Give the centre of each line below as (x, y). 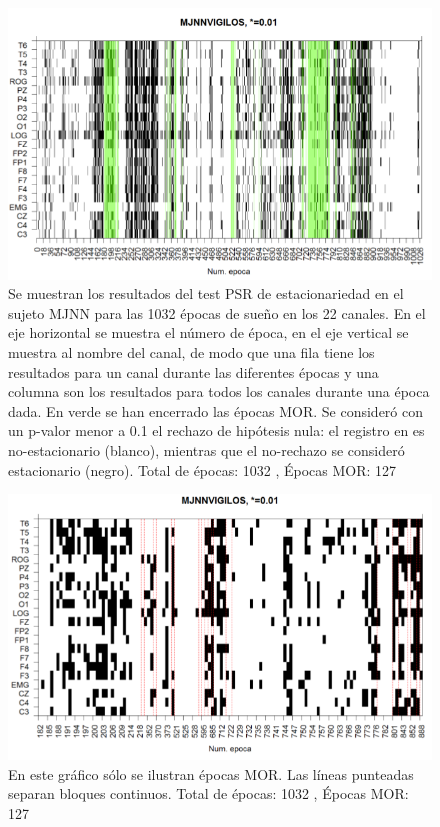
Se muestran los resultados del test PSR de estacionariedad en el (206, 293)
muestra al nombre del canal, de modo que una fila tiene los (191, 352)
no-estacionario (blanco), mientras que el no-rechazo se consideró (206, 450)
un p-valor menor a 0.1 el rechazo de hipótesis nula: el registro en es (216, 430)
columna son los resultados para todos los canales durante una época (219, 391)
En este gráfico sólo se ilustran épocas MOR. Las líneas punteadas (211, 773)
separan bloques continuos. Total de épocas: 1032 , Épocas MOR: (208, 793)
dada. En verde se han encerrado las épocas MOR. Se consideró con (216, 410)
